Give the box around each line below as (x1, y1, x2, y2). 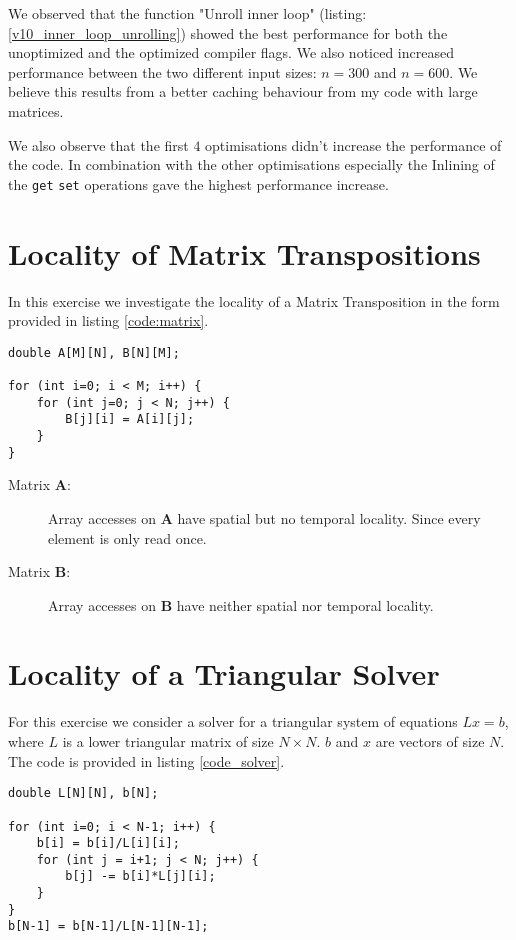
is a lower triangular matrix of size (62, 731, 274, 751)
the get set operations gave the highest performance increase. (8, 173, 389, 194)
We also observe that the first (8, 134, 189, 155)
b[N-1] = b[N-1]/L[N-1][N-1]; (8, 919, 209, 934)
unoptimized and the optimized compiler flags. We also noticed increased (8, 42, 454, 63)
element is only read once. (48, 527, 207, 548)
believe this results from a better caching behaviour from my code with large (8, 81, 478, 102)
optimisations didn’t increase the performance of (205, 134, 502, 155)
